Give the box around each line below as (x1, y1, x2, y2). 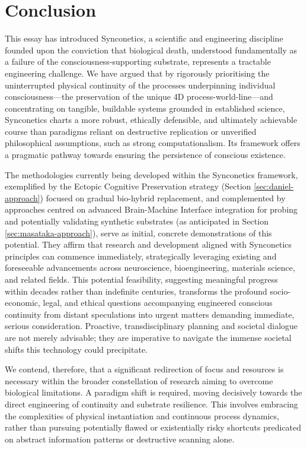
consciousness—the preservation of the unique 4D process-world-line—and (5, 90, 273, 103)
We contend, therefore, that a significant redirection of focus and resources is (5, 363, 284, 375)
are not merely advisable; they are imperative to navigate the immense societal (5, 331, 292, 343)
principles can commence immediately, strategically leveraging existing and (5, 249, 277, 262)
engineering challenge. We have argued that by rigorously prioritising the (5, 67, 270, 79)
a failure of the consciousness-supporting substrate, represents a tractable (5, 55, 271, 68)
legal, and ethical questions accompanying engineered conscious (43, 296, 273, 309)
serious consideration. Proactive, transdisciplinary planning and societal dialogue (5, 320, 298, 332)
